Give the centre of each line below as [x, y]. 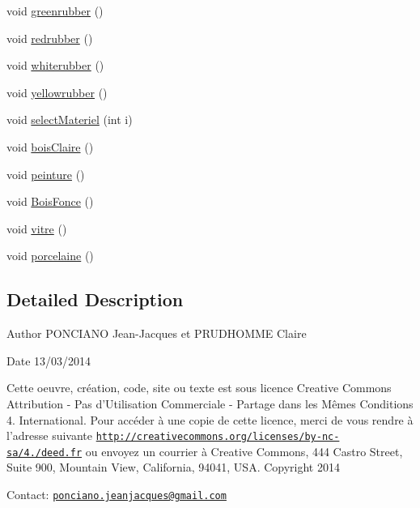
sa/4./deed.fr [45, 453]
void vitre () [37, 228]
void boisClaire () [50, 146]
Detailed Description [95, 299]
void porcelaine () [50, 256]
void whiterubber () [55, 65]
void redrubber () [50, 38]
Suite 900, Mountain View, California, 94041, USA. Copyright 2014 [173, 467]
